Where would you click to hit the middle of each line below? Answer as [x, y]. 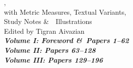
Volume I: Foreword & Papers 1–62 [66, 40]
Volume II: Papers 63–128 [50, 50]
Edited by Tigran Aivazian [44, 31]
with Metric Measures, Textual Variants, [65, 11]
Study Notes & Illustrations [48, 21]
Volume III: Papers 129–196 [53, 59]
